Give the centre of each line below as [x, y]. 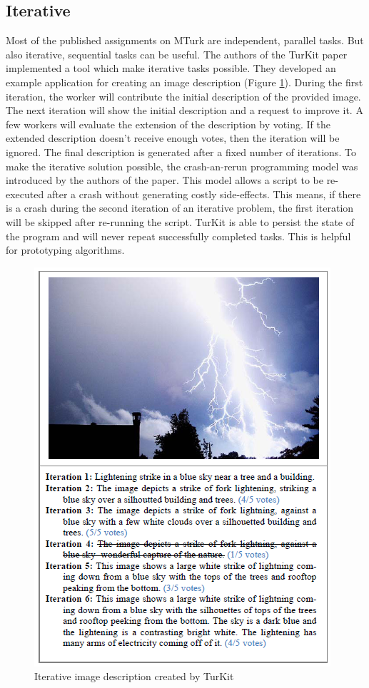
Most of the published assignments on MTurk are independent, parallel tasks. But [185, 40]
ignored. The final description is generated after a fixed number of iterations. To [181, 152]
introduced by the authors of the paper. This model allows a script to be [165, 180]
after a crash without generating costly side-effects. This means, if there [204, 194]
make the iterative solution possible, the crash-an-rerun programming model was [182, 166]
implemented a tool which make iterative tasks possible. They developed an [171, 68]
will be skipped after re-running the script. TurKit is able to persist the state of [180, 221]
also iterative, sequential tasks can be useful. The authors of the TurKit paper [177, 54]
